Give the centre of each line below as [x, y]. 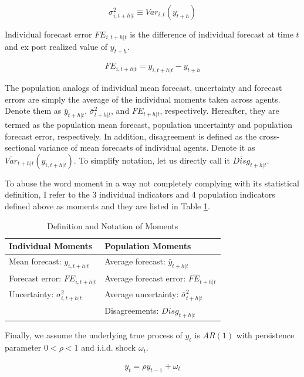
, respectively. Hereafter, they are [219, 111]
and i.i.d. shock [109, 347]
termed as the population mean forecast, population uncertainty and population [148, 125]
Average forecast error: [145, 278]
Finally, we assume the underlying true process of [94, 335]
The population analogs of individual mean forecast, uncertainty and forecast [143, 88]
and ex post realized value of [56, 47]
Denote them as [33, 111]
